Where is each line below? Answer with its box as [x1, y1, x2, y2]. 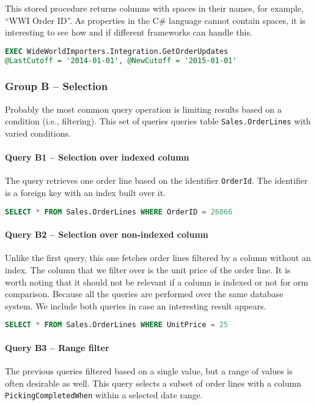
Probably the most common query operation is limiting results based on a [5, 102, 282, 115]
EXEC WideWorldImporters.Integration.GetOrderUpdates [5, 47, 229, 56]
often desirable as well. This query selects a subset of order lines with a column [5, 376, 301, 389]
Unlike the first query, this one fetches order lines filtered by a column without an [5, 251, 311, 264]
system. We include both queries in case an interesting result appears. [5, 299, 266, 312]
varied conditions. [5, 127, 71, 139]
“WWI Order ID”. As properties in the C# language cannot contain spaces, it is [5, 13, 306, 26]
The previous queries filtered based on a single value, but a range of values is [5, 364, 293, 377]
